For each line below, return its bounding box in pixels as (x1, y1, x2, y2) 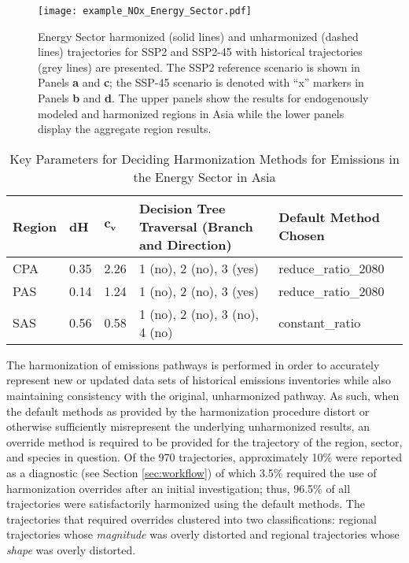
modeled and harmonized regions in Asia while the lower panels (38, 105, 345, 121)
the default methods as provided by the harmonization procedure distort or (6, 402, 370, 419)
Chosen (278, 226, 325, 245)
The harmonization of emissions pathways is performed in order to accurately (6, 356, 380, 372)
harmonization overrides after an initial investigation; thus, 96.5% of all (6, 480, 351, 496)
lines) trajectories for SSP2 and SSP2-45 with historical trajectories (38, 43, 363, 60)
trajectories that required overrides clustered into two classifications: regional (6, 510, 377, 527)
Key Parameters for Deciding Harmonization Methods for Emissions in (9, 149, 400, 168)
